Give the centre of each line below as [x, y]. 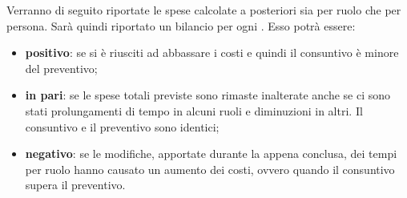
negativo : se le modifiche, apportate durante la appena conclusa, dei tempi [211, 154]
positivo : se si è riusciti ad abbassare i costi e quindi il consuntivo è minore [212, 53]
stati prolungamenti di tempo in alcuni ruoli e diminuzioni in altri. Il [194, 110]
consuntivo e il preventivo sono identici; [122, 126]
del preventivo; [61, 68]
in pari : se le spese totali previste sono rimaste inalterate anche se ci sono [208, 95]
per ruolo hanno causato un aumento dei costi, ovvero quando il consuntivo [210, 169]
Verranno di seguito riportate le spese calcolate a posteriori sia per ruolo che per [204, 10]
